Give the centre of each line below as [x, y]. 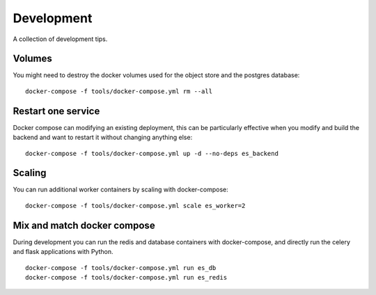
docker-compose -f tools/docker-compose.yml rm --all [119, 91]
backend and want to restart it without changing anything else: [103, 137]
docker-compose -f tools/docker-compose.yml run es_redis [126, 277]
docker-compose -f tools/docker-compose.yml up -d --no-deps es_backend [152, 153]
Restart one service [56, 111]
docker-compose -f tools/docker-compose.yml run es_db [121, 268]
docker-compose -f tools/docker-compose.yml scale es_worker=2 [135, 206]
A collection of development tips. [60, 39]
